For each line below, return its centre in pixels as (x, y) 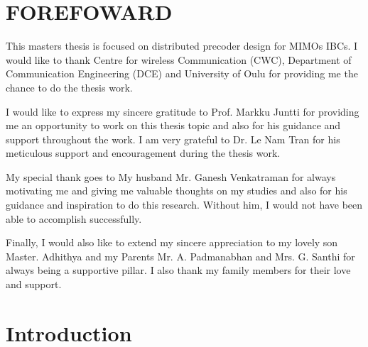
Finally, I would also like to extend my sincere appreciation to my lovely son (172, 242)
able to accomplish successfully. (74, 218)
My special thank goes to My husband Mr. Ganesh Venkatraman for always (171, 176)
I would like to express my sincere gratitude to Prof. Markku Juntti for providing (183, 111)
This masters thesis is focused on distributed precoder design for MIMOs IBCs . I (182, 46)
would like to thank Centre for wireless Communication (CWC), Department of (179, 59)
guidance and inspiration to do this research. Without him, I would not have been (184, 205)
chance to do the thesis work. (69, 87)
